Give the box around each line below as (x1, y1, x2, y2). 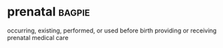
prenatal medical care (7, 33, 69, 41)
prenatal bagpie (7, 4, 91, 20)
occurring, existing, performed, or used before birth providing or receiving (7, 26, 218, 34)
